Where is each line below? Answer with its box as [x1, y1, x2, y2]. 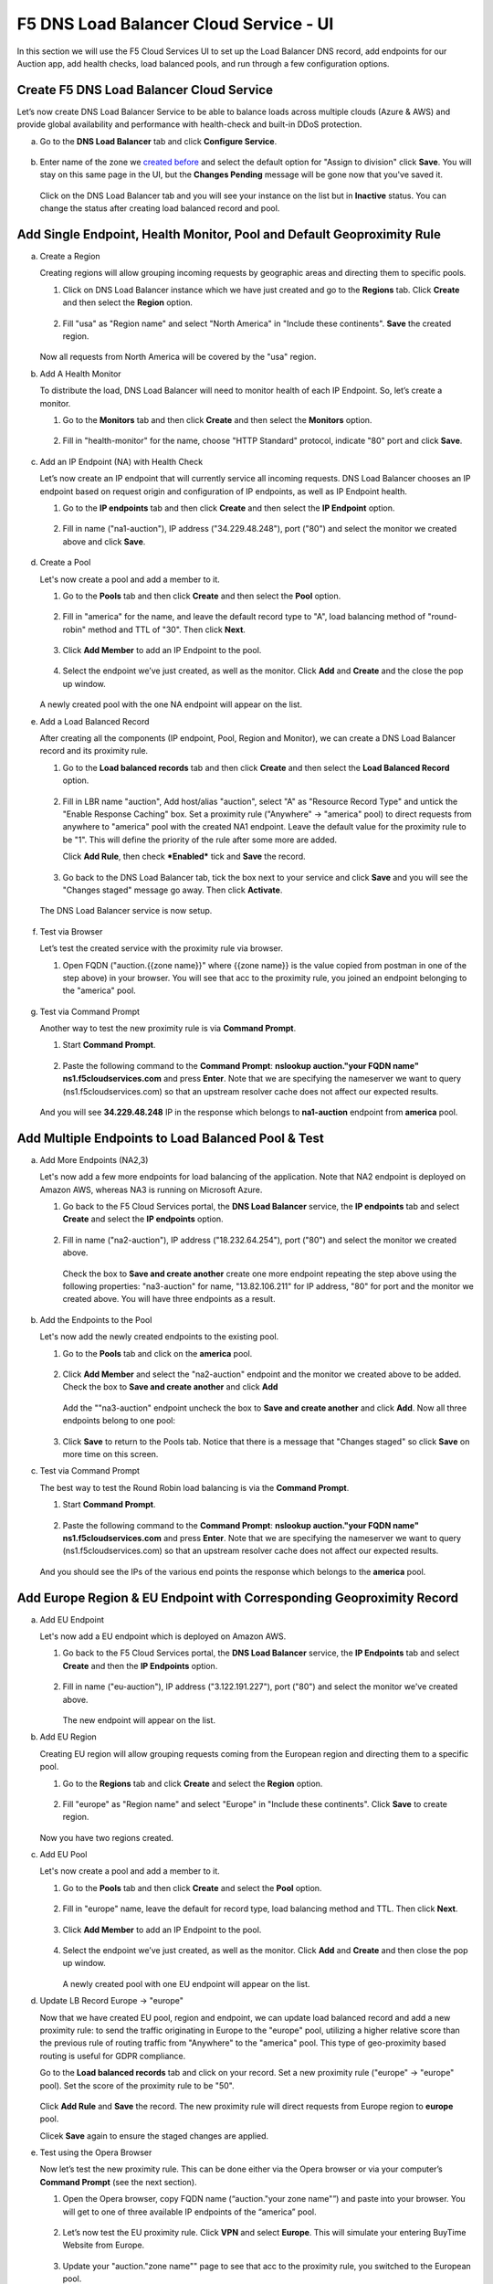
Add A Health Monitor [39, 368, 122, 379]
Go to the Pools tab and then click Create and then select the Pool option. [62, 590, 341, 601]
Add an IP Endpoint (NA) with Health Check [39, 456, 204, 467]
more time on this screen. [62, 1448, 159, 1459]
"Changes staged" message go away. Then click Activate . [62, 884, 283, 895]
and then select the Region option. [62, 297, 194, 308]
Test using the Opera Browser [39, 2147, 152, 2158]
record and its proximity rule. [39, 745, 149, 756]
